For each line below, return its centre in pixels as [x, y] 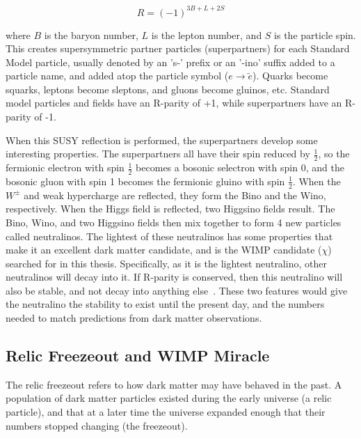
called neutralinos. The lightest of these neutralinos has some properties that [169, 236]
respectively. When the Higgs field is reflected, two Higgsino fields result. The [170, 209]
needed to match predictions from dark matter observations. [134, 318]
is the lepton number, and [207, 34]
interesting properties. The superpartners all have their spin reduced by [158, 154]
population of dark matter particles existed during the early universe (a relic [169, 398]
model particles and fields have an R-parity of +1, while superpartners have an [174, 103]
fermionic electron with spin [65, 167]
